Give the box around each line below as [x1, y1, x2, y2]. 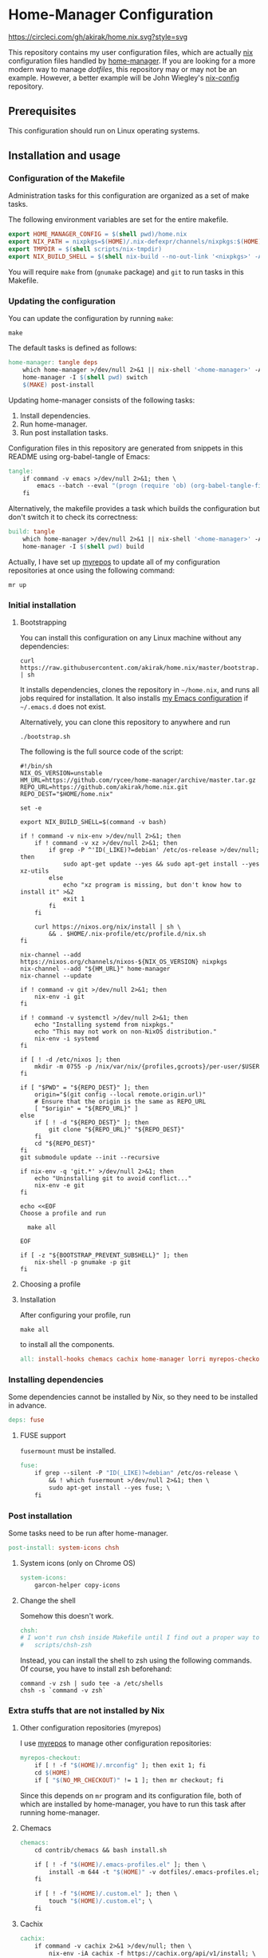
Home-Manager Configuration [8, 6, 214, 24]
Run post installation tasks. [19, 427, 108, 437]
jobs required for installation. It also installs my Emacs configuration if [19, 693, 249, 704]
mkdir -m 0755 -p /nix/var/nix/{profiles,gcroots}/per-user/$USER [34, 1063, 260, 1071]
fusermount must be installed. [19, 1446, 116, 1456]
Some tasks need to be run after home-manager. [8, 1528, 169, 1538]
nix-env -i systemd [34, 1035, 100, 1043]
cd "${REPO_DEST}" [34, 1140, 96, 1147]
